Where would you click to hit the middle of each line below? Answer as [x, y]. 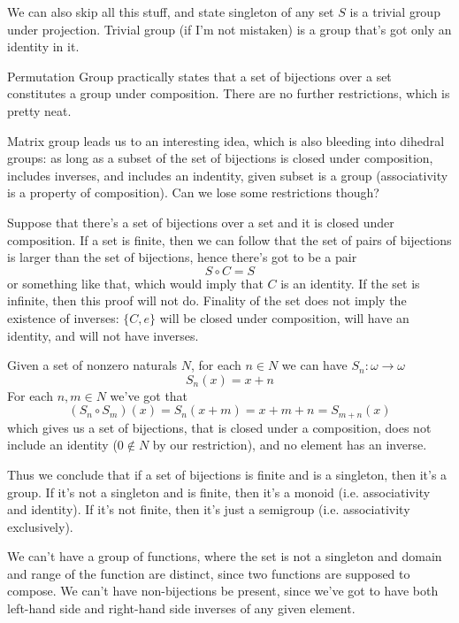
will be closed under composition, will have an [284, 317]
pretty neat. [39, 110]
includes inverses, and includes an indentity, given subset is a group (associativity [228, 175]
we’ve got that [149, 395]
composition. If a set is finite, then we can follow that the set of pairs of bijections [229, 239]
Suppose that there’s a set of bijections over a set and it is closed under [201, 222]
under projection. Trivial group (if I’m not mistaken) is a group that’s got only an [229, 29]
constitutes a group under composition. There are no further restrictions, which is [229, 93]
